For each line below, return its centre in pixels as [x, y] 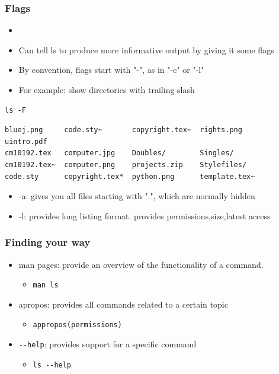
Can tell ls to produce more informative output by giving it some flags [146, 49]
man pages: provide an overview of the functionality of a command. [141, 264]
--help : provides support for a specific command [108, 344]
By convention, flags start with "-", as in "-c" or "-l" [111, 70]
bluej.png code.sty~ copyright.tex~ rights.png [124, 130]
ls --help [52, 365]
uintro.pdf [26, 141]
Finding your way [48, 242]
